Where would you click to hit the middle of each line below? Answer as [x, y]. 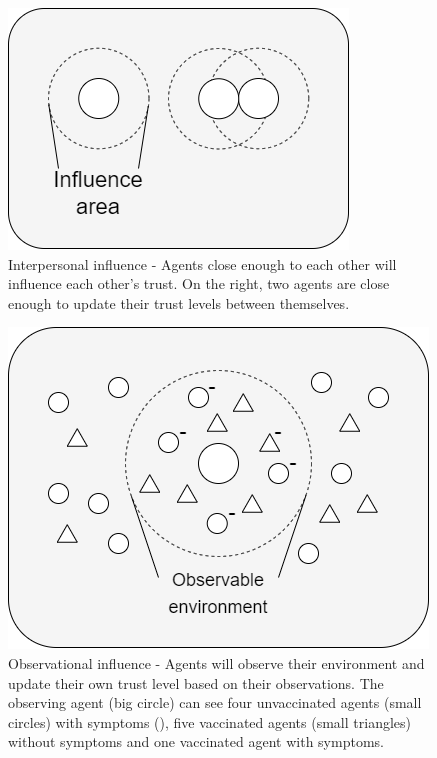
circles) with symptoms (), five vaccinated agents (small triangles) [209, 721]
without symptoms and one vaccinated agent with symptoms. [196, 741]
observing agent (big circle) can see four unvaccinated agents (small [215, 702]
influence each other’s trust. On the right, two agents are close [199, 283]
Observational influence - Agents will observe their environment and [216, 662]
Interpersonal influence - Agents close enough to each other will [202, 263]
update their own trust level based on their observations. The [196, 682]
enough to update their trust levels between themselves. [179, 302]
